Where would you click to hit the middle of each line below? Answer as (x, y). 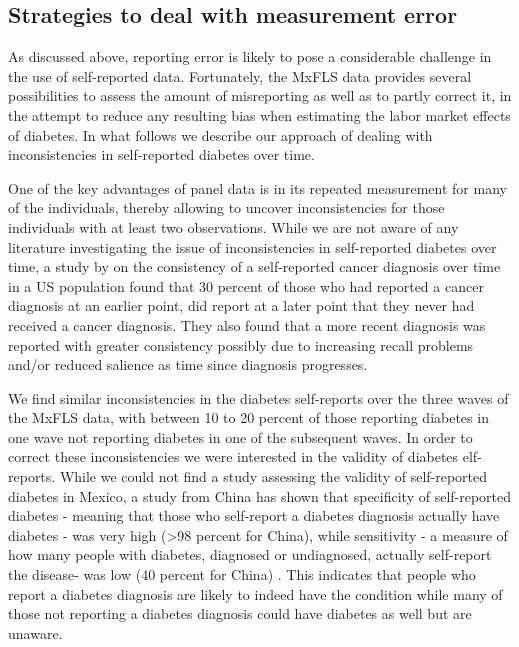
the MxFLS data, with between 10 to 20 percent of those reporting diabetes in (248, 417)
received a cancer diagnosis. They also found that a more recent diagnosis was (247, 324)
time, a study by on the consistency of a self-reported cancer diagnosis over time (254, 266)
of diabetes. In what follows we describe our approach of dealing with (220, 134)
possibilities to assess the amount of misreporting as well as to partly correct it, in (260, 95)
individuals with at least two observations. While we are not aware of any (233, 226)
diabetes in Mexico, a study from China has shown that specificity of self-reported (260, 495)
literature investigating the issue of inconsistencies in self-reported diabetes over (252, 246)
